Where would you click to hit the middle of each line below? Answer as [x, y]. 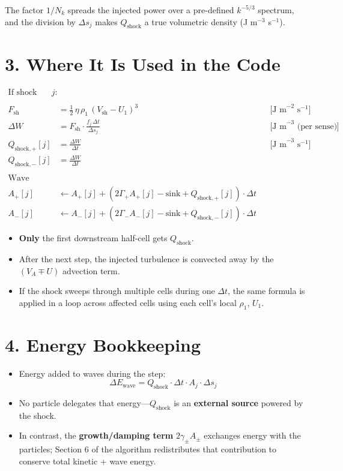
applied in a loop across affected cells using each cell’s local [128, 302]
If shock [23, 92]
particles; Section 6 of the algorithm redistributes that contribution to [148, 449]
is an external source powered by [238, 403]
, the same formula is [266, 291]
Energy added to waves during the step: [92, 373]
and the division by [40, 21]
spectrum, [276, 10]
